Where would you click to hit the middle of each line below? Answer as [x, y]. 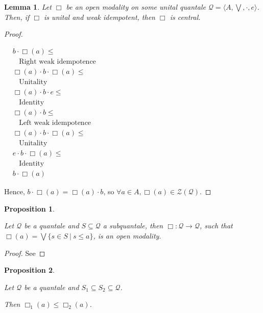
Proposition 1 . [29, 208]
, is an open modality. [127, 235]
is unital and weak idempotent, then [100, 17]
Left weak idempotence [55, 123]
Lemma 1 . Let [28, 7]
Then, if [17, 17]
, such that [216, 226]
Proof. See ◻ [25, 253]
